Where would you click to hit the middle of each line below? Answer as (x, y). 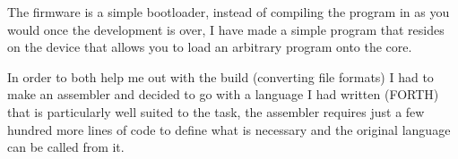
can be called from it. (66, 147)
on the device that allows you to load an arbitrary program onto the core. (210, 47)
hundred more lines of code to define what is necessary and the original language (229, 129)
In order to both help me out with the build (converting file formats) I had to (220, 76)
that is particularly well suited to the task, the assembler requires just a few (216, 111)
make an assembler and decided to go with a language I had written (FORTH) (223, 94)
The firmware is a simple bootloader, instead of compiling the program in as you (229, 12)
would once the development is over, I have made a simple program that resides (226, 29)
